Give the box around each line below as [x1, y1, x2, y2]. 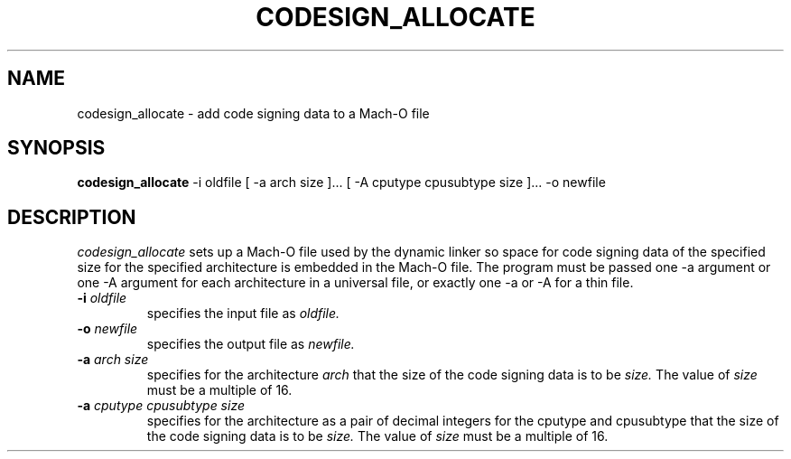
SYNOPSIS [7, 136, 106, 160]
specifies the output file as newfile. [146, 336, 355, 352]
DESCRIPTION [7, 205, 136, 229]
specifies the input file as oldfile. [146, 305, 340, 322]
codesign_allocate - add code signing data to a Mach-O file [77, 105, 430, 121]
